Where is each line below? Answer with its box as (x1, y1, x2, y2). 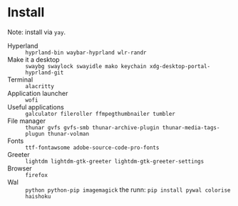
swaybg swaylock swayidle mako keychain (25, 63, 148, 70)
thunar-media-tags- (162, 124, 220, 131)
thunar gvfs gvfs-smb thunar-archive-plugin (25, 124, 160, 131)
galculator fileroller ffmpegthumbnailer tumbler (25, 110, 176, 117)
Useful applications (7, 102, 64, 111)
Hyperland (7, 41, 38, 50)
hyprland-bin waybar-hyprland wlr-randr (25, 49, 148, 56)
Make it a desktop (7, 55, 60, 64)
